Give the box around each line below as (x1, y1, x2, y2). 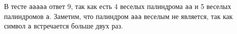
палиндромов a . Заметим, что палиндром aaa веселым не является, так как (4, 10, 233, 21)
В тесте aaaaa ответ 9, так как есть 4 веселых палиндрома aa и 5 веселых (4, 1, 231, 11)
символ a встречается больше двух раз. (4, 20, 123, 31)
